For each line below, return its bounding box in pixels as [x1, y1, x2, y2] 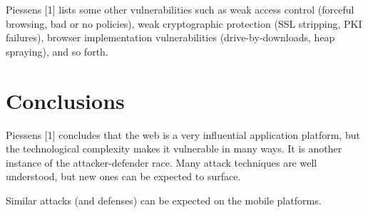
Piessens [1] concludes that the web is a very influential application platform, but [6, 127, 360, 142]
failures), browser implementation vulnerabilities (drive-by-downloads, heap [6, 30, 335, 45]
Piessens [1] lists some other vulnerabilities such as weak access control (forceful [6, 2, 354, 16]
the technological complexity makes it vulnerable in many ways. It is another [6, 141, 342, 156]
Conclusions [6, 85, 125, 115]
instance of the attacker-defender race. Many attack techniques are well [6, 155, 317, 170]
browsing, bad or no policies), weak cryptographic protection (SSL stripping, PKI [6, 16, 362, 31]
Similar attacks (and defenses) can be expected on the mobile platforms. [6, 192, 322, 207]
